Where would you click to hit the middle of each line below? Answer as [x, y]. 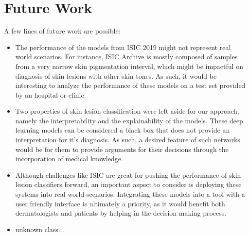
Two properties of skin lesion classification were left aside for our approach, [127, 111]
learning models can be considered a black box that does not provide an [123, 130]
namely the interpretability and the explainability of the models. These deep [129, 120]
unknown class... [40, 229]
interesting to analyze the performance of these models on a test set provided [130, 85]
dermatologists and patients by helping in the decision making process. [121, 213]
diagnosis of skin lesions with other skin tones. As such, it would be [116, 76]
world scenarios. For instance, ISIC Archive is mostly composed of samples [126, 57]
